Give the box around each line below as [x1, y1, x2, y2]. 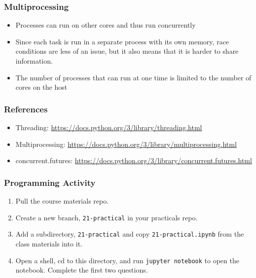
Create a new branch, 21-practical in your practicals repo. [15, 212, 198, 222]
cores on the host [15, 82, 68, 92]
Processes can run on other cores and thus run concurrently [15, 20, 196, 30]
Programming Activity [4, 176, 96, 188]
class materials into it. [15, 238, 82, 248]
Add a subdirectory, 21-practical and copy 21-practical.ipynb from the [15, 229, 244, 239]
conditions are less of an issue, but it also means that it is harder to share [15, 46, 239, 56]
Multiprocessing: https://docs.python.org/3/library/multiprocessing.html [15, 139, 237, 149]
